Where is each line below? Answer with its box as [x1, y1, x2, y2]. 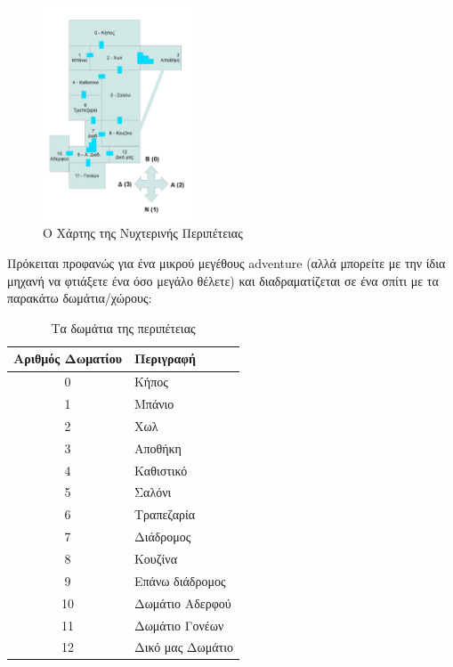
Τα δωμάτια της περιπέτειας [51, 318, 196, 337]
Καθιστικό [133, 460, 188, 479]
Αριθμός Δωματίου [13, 349, 122, 368]
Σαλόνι [133, 483, 172, 501]
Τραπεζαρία [133, 505, 196, 524]
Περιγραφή [133, 349, 196, 368]
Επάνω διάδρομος [133, 571, 226, 590]
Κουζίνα [133, 549, 178, 568]
